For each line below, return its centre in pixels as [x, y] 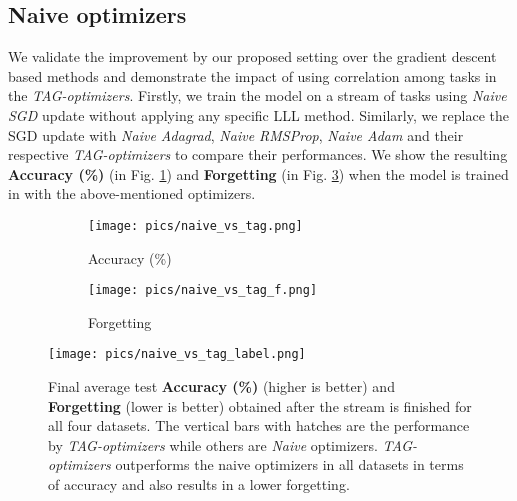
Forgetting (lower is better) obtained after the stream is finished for [260, 405]
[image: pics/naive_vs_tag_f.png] [203, 290]
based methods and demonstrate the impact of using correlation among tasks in [252, 75]
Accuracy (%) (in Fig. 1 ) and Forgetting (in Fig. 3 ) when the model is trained [258, 173]
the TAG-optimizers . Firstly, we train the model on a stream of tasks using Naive [257, 95]
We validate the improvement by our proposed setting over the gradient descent [252, 56]
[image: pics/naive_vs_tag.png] [195, 225]
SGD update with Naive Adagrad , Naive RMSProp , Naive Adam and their [236, 134]
